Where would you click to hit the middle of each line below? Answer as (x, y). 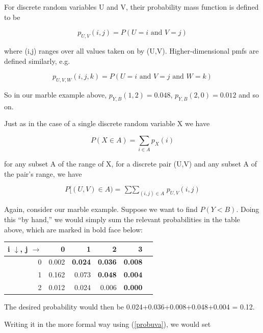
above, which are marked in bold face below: (73, 229)
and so (249, 94)
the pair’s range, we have (43, 173)
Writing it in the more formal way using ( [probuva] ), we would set (108, 324)
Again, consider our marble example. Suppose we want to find (101, 209)
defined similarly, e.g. (37, 61)
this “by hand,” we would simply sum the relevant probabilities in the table (122, 219)
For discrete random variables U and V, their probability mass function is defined (131, 7)
